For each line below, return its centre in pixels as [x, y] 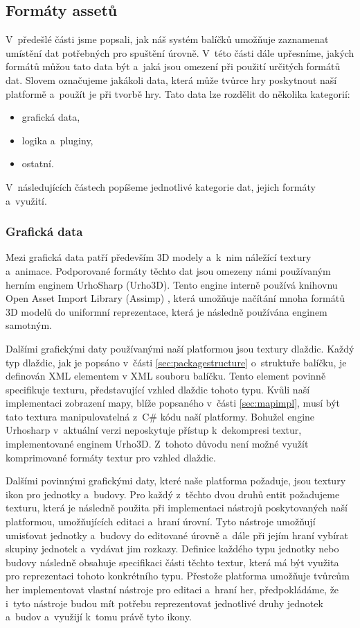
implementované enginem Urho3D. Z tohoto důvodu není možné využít [157, 444]
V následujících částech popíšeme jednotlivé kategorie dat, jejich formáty [161, 186]
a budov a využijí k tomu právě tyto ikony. [99, 617]
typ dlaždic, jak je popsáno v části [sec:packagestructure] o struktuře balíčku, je [176, 362]
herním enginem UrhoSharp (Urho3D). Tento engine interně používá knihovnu [172, 284]
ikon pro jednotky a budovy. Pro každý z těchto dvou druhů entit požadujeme [173, 494]
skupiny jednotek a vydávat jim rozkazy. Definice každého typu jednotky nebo [172, 549]
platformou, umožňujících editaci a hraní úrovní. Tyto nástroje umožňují [161, 521]
